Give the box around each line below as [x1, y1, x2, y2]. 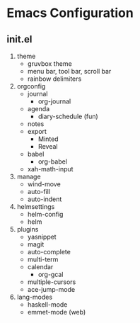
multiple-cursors [27, 278, 76, 286]
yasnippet [27, 232, 57, 241]
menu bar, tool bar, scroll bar [27, 67, 112, 75]
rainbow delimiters [27, 74, 82, 83]
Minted [37, 135, 59, 143]
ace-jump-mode [27, 285, 76, 293]
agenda [27, 105, 50, 113]
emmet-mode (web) [27, 308, 86, 316]
